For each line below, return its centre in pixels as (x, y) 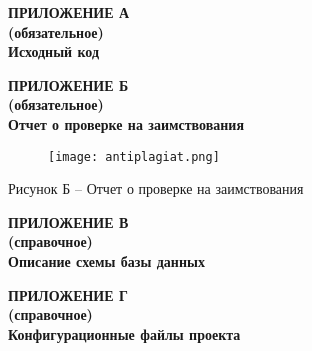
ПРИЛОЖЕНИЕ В (68, 221)
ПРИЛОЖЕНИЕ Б (68, 84)
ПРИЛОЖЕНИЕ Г (68, 294)
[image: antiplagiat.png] (134, 156)
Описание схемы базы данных (106, 261)
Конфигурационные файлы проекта (124, 333)
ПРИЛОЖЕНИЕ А (69, 12)
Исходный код (54, 51)
